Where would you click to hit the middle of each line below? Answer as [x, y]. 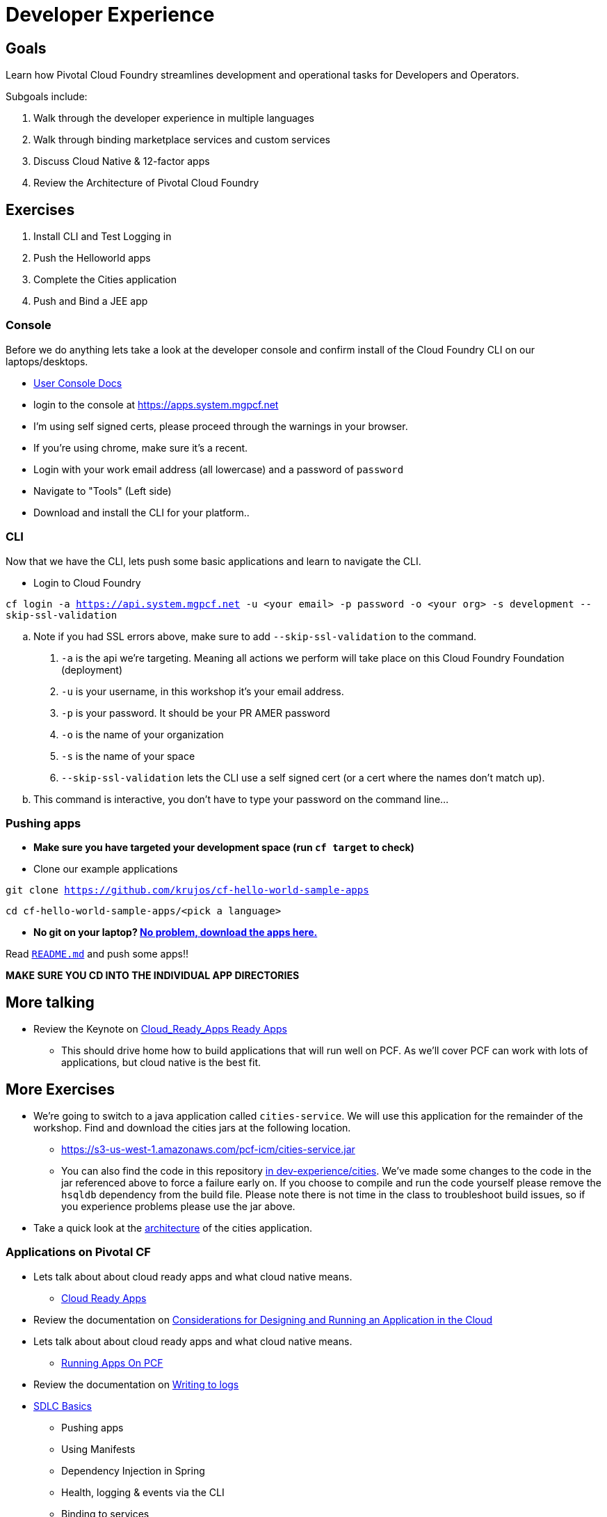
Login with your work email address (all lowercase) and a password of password [219, 469]
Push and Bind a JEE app [91, 301]
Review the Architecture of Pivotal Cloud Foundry [146, 183]
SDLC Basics [63, 1406]
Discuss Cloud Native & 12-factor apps [122, 161]
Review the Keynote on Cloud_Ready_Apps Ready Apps [160, 1029]
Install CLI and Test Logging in [103, 237]
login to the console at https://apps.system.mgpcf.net [156, 404]
